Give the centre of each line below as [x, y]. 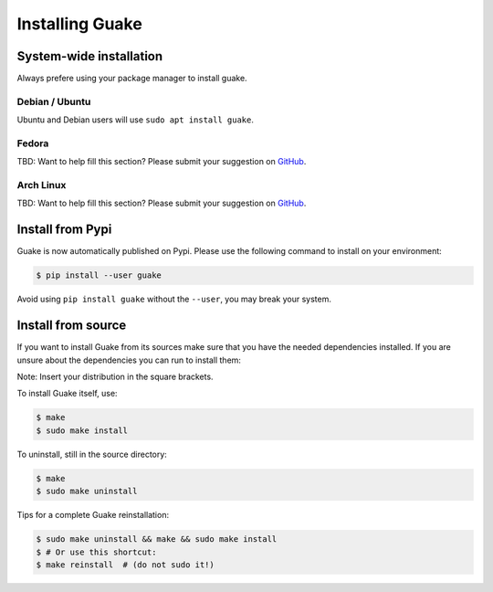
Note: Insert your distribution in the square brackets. [115, 377]
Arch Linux [42, 185]
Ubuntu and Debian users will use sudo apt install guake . [136, 120]
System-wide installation [90, 56]
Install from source [72, 326]
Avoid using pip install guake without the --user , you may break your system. [174, 299]
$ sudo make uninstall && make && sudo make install [157, 539]
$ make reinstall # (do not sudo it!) [125, 565]
